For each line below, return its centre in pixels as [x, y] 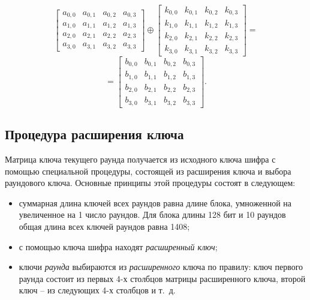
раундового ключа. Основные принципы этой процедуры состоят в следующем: [150, 183]
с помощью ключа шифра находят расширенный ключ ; [118, 246]
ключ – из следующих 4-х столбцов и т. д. [97, 290]
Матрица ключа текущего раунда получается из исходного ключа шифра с [140, 159]
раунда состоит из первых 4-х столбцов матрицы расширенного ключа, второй [162, 278]
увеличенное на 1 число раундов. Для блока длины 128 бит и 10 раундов [152, 214]
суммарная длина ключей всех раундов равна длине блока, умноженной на [155, 202]
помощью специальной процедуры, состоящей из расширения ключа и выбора [148, 171]
